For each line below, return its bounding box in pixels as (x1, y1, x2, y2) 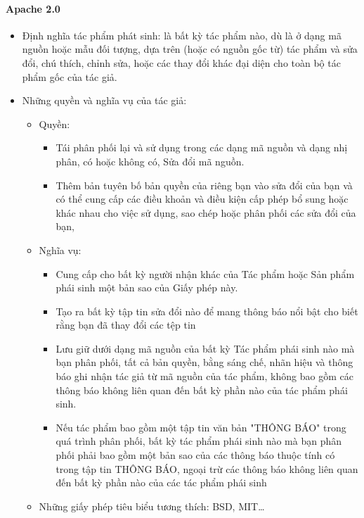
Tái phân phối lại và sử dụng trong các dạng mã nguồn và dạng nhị (56, 140, 348, 155)
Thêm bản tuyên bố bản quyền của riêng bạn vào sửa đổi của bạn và (56, 177, 353, 192)
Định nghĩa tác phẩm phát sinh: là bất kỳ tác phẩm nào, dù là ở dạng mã (22, 27, 342, 42)
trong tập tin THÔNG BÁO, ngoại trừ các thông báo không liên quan (56, 461, 358, 476)
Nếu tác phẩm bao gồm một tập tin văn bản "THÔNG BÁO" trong (56, 419, 346, 434)
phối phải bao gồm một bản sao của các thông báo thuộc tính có (56, 448, 335, 462)
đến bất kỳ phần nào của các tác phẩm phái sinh (56, 475, 267, 490)
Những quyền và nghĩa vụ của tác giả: (22, 93, 187, 108)
